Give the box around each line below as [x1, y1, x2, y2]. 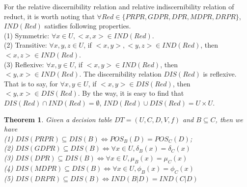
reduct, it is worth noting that [4, 11, 95, 21]
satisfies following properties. [44, 21, 131, 31]
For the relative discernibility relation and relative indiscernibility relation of [4, 1, 234, 11]
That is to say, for [4, 78, 58, 88]
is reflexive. [203, 69, 237, 79]
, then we [215, 114, 243, 124]
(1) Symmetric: [4, 30, 50, 40]
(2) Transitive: [4, 40, 47, 50]
